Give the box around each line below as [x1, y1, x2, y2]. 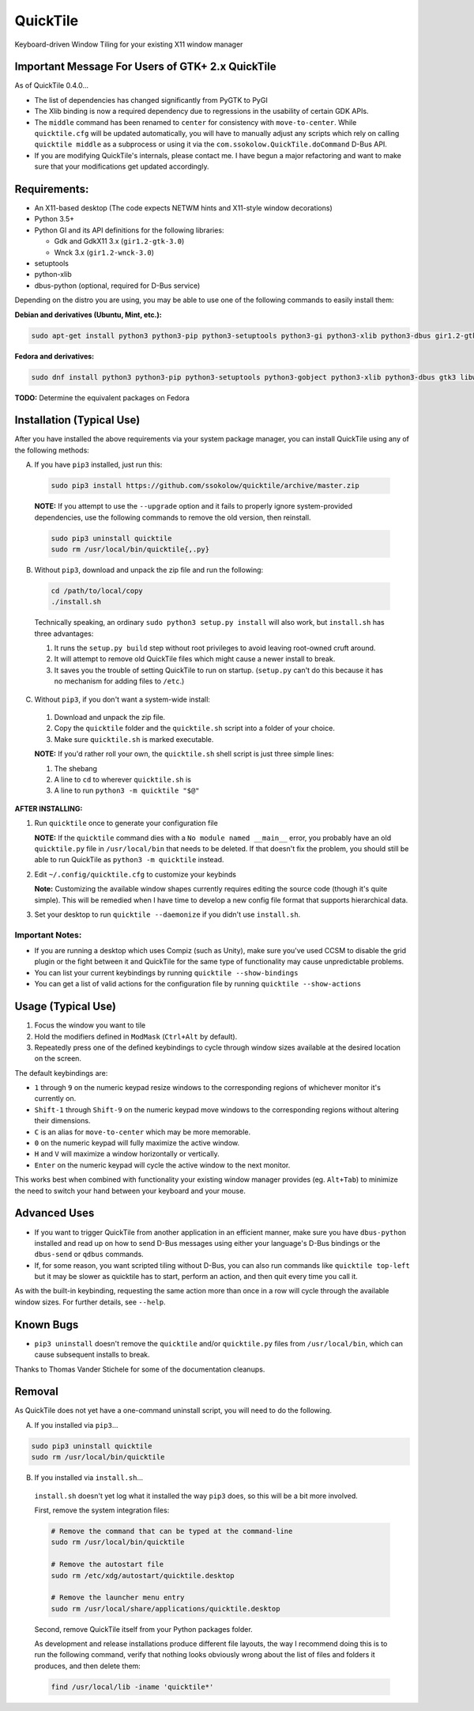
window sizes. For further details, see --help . [14, 1297, 166, 1307]
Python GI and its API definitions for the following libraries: [34, 225, 224, 235]
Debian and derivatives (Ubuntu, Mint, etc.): [14, 309, 162, 320]
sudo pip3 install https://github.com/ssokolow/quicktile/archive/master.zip [51, 481, 359, 490]
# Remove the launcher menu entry [51, 1593, 185, 1602]
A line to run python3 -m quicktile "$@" [54, 785, 201, 795]
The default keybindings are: [14, 1068, 108, 1077]
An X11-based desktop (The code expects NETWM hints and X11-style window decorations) [34, 203, 333, 213]
